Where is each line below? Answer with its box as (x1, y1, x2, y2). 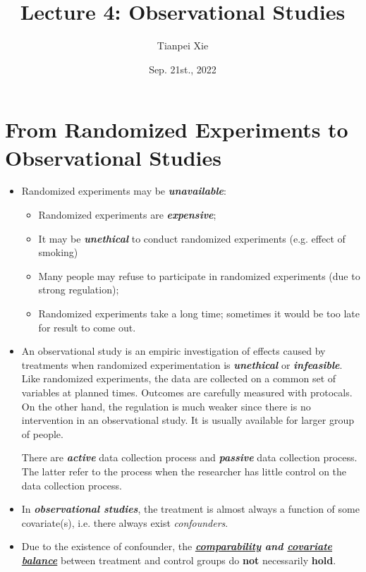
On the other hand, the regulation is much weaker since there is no (21, 398, 311, 413)
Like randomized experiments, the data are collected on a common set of (21, 371, 336, 386)
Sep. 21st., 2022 (149, 61, 216, 76)
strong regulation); (38, 282, 119, 297)
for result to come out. (38, 320, 136, 334)
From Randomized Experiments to (5, 115, 348, 144)
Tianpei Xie (157, 38, 209, 53)
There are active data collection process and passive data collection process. (21, 450, 358, 465)
